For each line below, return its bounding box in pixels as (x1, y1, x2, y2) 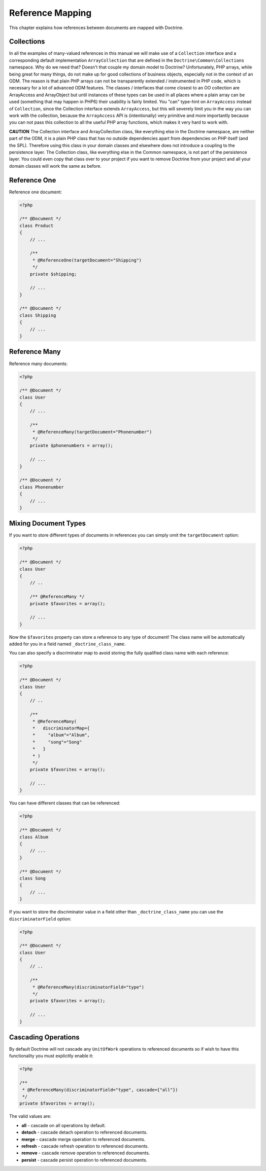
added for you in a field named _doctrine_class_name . (9, 641, 126, 647)
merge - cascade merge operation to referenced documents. (21, 1136, 145, 1142)
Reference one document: (9, 189, 62, 195)
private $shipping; (30, 271, 77, 277)
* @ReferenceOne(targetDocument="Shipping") (32, 257, 142, 263)
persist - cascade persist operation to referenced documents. (21, 1157, 148, 1163)
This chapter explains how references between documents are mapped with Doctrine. (9, 25, 184, 31)
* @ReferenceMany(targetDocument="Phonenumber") (32, 429, 152, 435)
